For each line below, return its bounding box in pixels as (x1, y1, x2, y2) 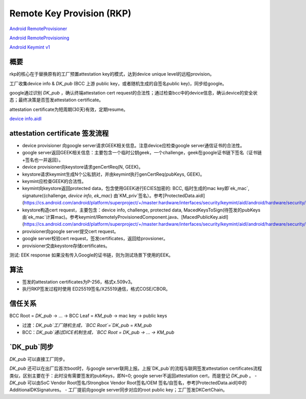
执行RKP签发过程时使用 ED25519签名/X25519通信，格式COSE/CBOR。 (22, 286, 170, 292)
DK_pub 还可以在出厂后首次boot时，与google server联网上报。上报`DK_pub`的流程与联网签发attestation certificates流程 (9, 365, 262, 371)
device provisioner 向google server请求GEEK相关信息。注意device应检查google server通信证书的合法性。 (22, 143, 245, 149)
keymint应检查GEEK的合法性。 (22, 178, 87, 184)
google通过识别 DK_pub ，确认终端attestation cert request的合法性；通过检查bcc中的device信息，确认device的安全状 (9, 90, 258, 96)
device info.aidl (9, 115, 42, 122)
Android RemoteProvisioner (9, 26, 67, 32)
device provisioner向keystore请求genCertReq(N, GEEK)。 (22, 164, 143, 170)
